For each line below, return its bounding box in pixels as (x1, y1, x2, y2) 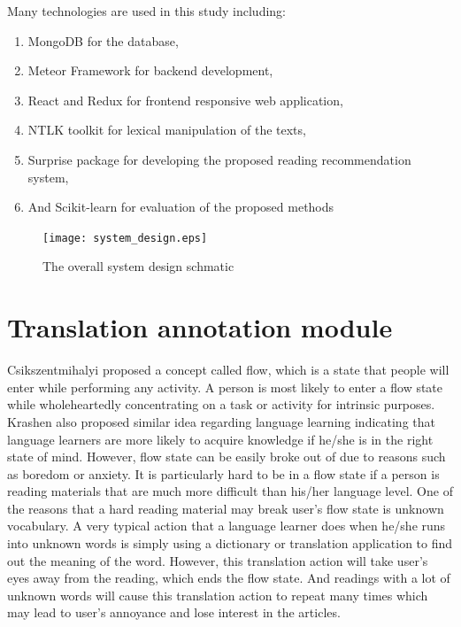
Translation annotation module (7, 309, 393, 345)
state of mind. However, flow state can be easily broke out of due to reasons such (7, 447, 446, 466)
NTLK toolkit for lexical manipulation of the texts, (27, 120, 306, 139)
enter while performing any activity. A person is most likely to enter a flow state (7, 377, 443, 396)
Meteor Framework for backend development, (27, 61, 273, 80)
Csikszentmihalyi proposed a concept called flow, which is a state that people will (7, 360, 449, 379)
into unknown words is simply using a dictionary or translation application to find (7, 534, 453, 553)
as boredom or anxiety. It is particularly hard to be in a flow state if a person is (7, 464, 440, 483)
